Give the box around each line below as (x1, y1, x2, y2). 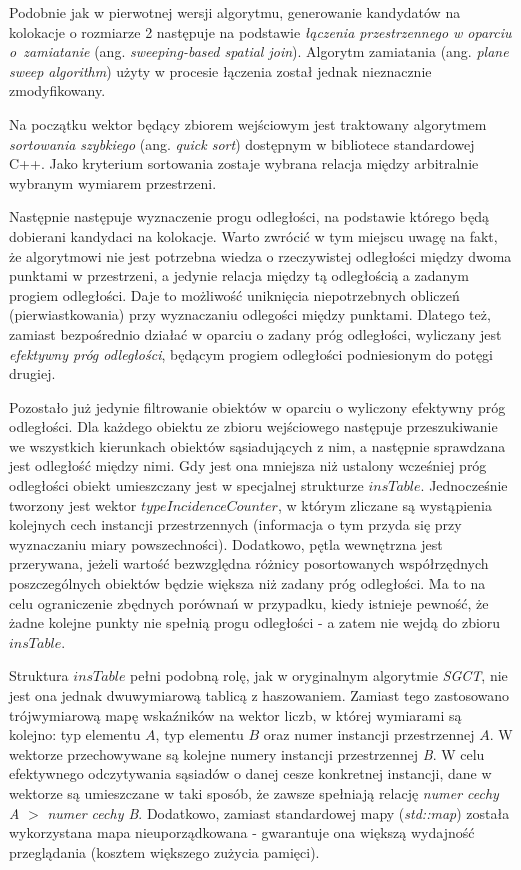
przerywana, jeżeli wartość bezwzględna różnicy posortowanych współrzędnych (9, 553, 489, 574)
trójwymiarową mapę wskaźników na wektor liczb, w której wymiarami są (9, 704, 462, 725)
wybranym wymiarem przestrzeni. (9, 172, 217, 193)
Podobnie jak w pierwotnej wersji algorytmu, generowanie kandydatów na (9, 2, 461, 22)
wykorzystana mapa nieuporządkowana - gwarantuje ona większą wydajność (9, 822, 475, 843)
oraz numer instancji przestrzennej (263, 724, 475, 745)
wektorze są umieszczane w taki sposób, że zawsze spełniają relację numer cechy (9, 782, 499, 803)
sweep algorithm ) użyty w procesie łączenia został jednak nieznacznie (9, 60, 432, 81)
